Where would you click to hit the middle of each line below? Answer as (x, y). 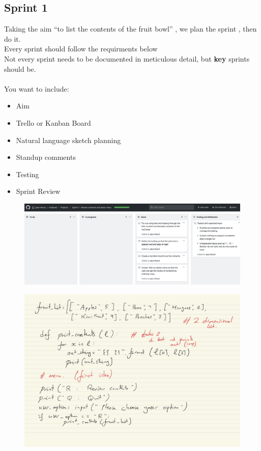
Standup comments (46, 157)
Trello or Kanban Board (53, 122)
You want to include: (37, 88)
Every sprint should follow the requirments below (81, 49)
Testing (27, 174)
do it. (12, 38)
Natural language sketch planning (68, 140)
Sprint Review (38, 191)
